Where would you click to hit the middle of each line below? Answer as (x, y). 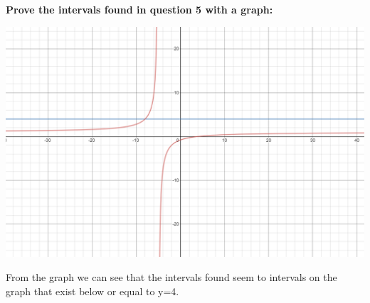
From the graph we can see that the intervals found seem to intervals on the (171, 277)
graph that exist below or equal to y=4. (92, 291)
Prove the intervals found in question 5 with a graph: (139, 9)
